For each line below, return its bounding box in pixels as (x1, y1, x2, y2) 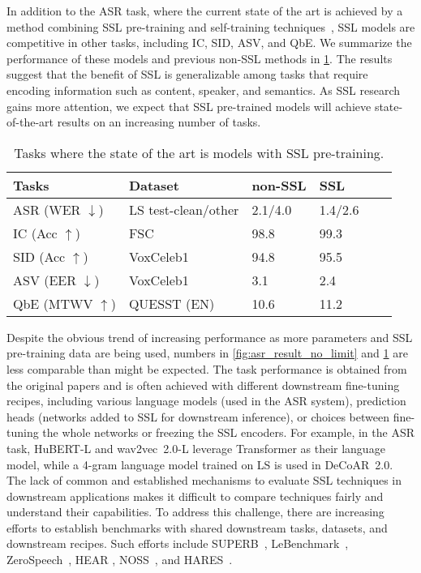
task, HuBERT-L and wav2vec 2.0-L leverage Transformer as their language (6, 439, 385, 456)
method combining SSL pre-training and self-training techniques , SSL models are (6, 18, 415, 35)
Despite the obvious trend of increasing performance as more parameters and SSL (6, 328, 413, 345)
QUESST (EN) (128, 293, 215, 313)
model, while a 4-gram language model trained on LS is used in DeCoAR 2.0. (6, 455, 393, 473)
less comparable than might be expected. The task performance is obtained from (6, 360, 407, 377)
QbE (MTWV (13, 293, 93, 313)
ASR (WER (13, 199, 81, 219)
